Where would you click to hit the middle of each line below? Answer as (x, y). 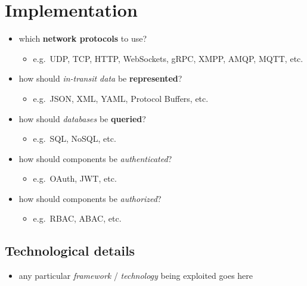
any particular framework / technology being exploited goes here (136, 276)
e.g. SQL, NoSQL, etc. (75, 139)
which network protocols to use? (83, 38)
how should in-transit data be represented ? (100, 78)
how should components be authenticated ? (95, 158)
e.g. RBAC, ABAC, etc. (77, 218)
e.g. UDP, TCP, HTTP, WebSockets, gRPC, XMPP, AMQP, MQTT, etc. (168, 58)
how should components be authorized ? (90, 198)
